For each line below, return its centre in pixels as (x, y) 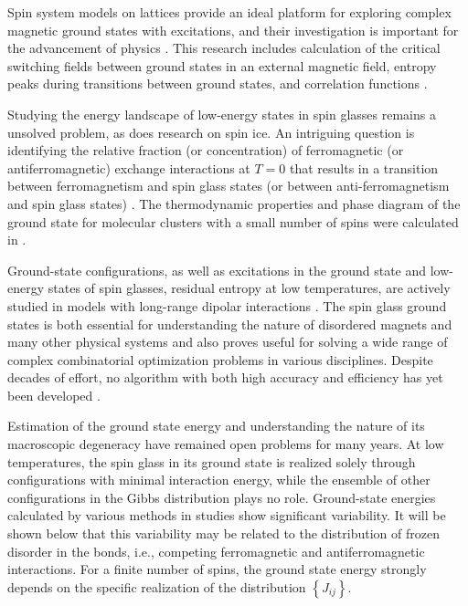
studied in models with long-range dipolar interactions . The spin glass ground (227, 305)
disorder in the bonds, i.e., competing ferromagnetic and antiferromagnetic (216, 551)
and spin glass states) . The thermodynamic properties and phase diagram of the (234, 203)
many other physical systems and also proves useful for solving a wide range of (228, 342)
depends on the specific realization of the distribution (157, 586)
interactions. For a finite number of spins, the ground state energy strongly (217, 569)
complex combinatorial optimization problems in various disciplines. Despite (220, 359)
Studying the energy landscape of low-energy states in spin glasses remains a (222, 114)
